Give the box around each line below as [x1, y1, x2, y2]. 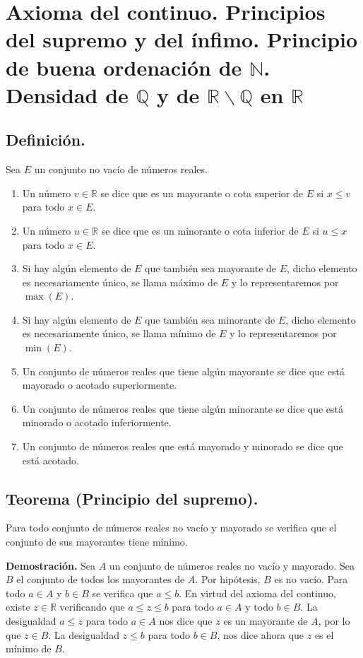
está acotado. [22, 452, 79, 467]
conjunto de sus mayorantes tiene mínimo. [6, 534, 188, 549]
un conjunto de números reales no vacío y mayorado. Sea [109, 558, 355, 572]
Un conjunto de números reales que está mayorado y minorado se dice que [22, 439, 343, 454]
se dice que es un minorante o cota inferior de [101, 223, 299, 237]
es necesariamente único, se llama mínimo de [22, 326, 216, 341]
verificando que [59, 599, 125, 614]
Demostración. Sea [6, 558, 96, 572]
